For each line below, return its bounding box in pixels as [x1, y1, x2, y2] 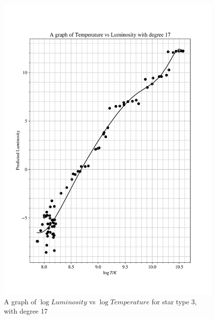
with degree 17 [4, 306, 48, 316]
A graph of [4, 296, 37, 306]
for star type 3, [151, 296, 197, 306]
